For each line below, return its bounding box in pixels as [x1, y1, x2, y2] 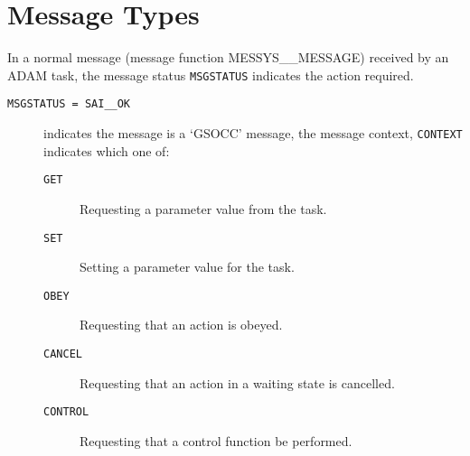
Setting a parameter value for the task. [80, 257, 295, 276]
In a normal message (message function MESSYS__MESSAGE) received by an [7, 48, 449, 67]
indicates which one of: [43, 141, 170, 160]
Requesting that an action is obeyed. [80, 315, 283, 334]
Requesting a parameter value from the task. [80, 199, 327, 218]
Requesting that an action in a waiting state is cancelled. [80, 373, 395, 392]
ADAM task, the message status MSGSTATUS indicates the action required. [7, 65, 414, 84]
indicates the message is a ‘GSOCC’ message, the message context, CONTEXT [43, 124, 463, 143]
